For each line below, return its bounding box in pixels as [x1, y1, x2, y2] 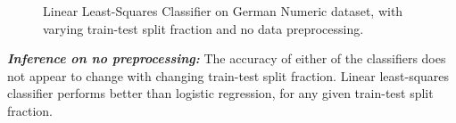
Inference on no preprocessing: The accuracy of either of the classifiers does [7, 49, 446, 68]
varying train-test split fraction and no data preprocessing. [43, 19, 364, 37]
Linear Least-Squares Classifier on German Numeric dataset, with [43, 2, 403, 20]
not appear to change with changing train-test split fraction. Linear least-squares [7, 66, 450, 85]
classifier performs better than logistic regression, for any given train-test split [7, 84, 434, 102]
